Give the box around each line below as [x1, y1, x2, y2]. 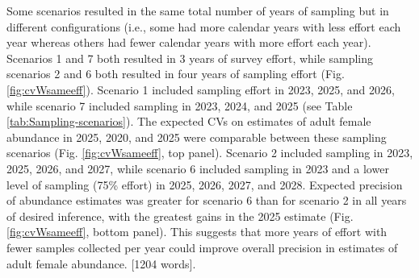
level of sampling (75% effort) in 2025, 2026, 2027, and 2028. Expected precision [6, 176, 403, 193]
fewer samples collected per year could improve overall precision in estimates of [6, 239, 398, 255]
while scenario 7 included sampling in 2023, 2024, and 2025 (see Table [6, 97, 353, 114]
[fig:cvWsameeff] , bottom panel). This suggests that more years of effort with [6, 223, 388, 240]
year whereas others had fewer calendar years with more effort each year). [6, 34, 371, 51]
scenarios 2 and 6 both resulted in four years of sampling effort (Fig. [6, 65, 345, 82]
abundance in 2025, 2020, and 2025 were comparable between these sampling [6, 128, 387, 145]
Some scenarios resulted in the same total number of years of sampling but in [6, 2, 389, 19]
